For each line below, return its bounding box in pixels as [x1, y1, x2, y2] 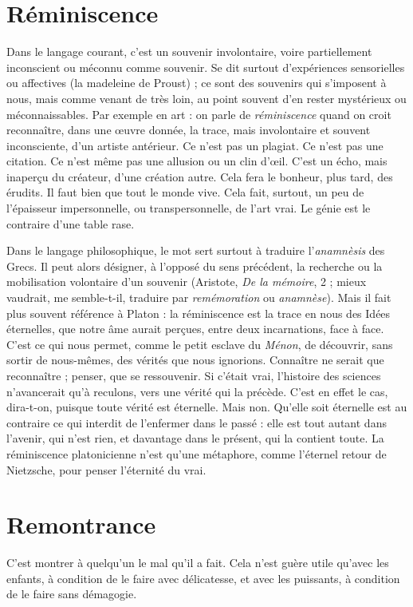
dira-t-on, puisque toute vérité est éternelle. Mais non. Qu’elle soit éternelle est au [6, 399, 407, 415]
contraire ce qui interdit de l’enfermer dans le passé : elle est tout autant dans [6, 414, 387, 430]
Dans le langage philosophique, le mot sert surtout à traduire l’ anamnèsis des [6, 242, 385, 259]
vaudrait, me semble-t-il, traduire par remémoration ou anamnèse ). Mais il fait [6, 289, 391, 306]
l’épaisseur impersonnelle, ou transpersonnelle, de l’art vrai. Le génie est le [6, 200, 371, 216]
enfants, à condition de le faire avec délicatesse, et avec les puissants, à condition [6, 569, 400, 586]
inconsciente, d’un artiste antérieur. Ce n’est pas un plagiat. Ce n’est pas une [6, 137, 383, 153]
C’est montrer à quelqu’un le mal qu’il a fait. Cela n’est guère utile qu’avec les [6, 554, 389, 571]
